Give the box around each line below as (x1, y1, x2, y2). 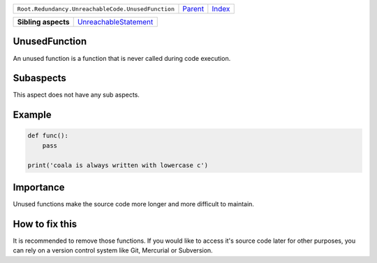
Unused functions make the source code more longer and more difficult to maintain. (13, 200, 255, 208)
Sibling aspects (17, 17, 70, 27)
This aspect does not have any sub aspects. (13, 91, 140, 99)
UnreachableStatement (77, 17, 154, 27)
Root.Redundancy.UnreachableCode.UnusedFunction (17, 5, 175, 13)
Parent (182, 4, 205, 13)
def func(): (27, 131, 69, 140)
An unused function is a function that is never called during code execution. (13, 54, 231, 62)
